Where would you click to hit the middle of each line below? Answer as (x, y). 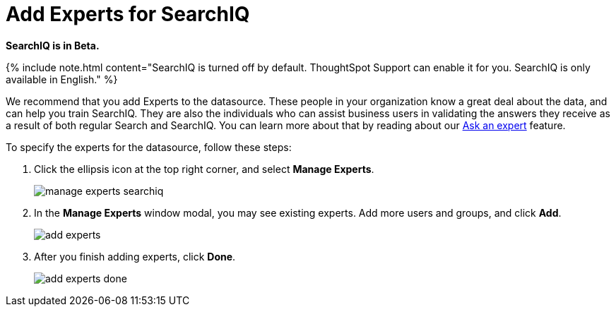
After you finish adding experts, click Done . (135, 256)
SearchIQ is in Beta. (53, 45)
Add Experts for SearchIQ (128, 14)
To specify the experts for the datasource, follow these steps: (149, 147)
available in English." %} (62, 79)
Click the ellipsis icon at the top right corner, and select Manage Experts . (204, 169)
